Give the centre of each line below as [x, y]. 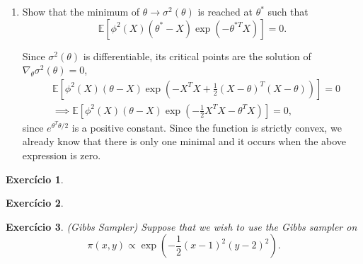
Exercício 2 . [35, 203]
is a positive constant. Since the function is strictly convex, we [207, 127]
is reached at [225, 11]
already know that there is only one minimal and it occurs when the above [184, 141]
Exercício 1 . [35, 179]
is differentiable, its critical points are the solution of [197, 56]
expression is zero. [62, 155]
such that [288, 11]
